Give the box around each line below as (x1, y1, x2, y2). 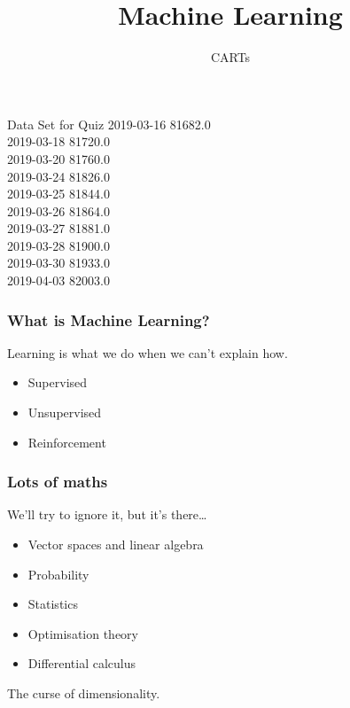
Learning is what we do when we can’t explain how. (7, 343, 288, 362)
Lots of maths (7, 471, 108, 493)
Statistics (27, 595, 78, 613)
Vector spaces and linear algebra (27, 535, 204, 554)
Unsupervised (27, 403, 102, 422)
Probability (27, 564, 89, 583)
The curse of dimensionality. (7, 684, 160, 703)
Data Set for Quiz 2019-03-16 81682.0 (7, 114, 211, 133)
